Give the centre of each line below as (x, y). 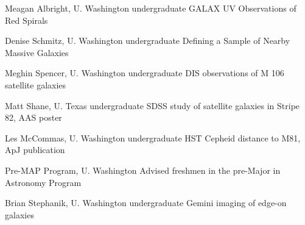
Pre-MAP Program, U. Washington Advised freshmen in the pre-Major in (143, 170)
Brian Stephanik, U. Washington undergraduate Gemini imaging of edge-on (146, 203)
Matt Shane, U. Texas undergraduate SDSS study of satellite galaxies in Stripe (152, 105)
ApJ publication (35, 150)
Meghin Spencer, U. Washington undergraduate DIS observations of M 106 (145, 73)
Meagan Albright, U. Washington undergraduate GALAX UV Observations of (151, 8)
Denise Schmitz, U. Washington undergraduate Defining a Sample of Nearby (148, 41)
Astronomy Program (43, 182)
